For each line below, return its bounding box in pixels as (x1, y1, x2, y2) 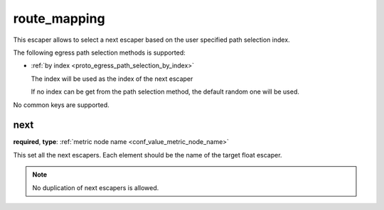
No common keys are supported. (13, 100, 110, 109)
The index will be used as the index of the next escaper (31, 74, 193, 83)
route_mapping (13, 11, 106, 26)
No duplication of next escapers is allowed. (32, 183, 159, 192)
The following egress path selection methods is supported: (13, 48, 186, 57)
